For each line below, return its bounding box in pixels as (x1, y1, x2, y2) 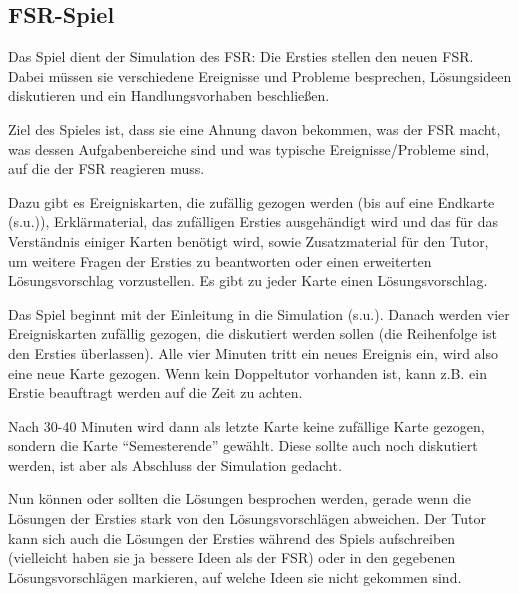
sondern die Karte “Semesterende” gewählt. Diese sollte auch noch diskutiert (8, 435, 478, 456)
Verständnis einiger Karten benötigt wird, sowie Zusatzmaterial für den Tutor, (8, 230, 489, 251)
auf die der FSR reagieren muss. (8, 158, 205, 179)
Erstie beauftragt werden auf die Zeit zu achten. (8, 382, 303, 403)
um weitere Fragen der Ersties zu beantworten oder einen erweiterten (8, 250, 432, 271)
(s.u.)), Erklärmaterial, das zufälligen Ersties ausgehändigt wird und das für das (8, 211, 499, 232)
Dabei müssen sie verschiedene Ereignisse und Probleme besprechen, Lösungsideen (8, 65, 512, 86)
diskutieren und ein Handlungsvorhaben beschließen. (8, 85, 330, 106)
